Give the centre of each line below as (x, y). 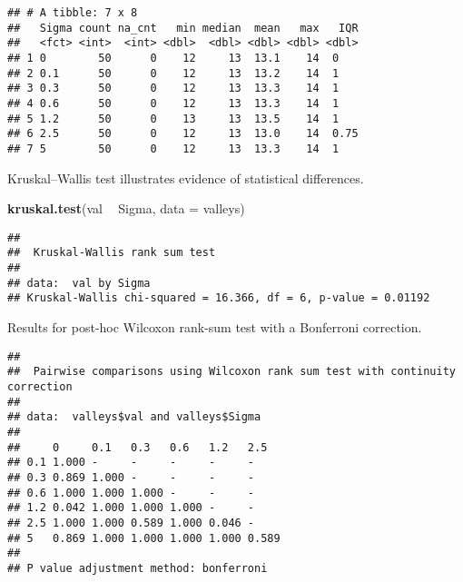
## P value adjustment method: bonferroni (138, 568)
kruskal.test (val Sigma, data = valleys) (126, 208)
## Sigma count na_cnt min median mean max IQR (183, 28)
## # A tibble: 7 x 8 (73, 13)
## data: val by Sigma (79, 283)
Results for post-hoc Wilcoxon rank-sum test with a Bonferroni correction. (215, 327)
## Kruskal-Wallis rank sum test (112, 253)
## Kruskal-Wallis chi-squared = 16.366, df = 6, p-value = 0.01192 (219, 298)
